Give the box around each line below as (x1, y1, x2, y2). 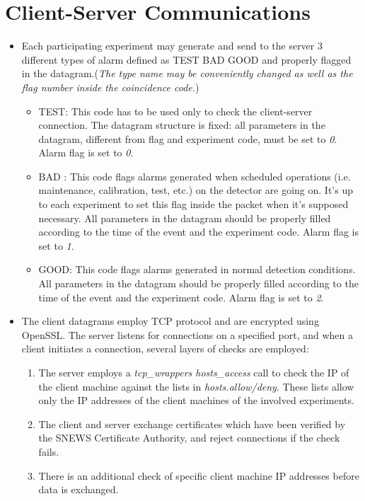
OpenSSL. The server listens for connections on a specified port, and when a (21, 327, 353, 342)
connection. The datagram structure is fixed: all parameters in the (38, 117, 325, 132)
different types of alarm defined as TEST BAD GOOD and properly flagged (21, 52, 352, 67)
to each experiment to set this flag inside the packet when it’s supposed (38, 197, 349, 212)
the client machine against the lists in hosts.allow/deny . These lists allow (38, 379, 354, 393)
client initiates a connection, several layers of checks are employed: (21, 341, 309, 356)
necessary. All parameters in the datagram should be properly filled (38, 210, 331, 225)
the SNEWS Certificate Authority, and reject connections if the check (38, 430, 340, 445)
